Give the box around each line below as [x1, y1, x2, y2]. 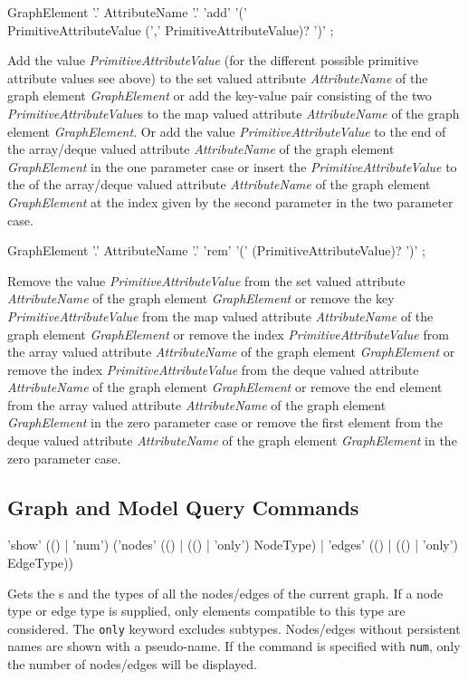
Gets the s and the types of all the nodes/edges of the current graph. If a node [7, 583, 444, 602]
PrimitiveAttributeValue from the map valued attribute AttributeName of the [7, 306, 434, 325]
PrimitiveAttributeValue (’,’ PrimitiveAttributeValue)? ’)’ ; [7, 20, 334, 39]
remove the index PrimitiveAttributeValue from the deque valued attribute [7, 359, 419, 378]
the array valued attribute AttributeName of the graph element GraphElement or [7, 342, 455, 361]
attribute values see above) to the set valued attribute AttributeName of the [7, 68, 428, 87]
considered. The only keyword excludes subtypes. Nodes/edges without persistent [7, 618, 461, 637]
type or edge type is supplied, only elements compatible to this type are [7, 601, 406, 620]
